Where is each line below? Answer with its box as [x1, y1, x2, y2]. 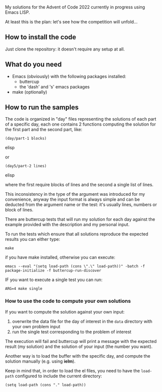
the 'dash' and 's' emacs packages [19, 83, 90, 90]
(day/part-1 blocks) [5, 136, 47, 141]
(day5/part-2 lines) [5, 164, 47, 169]
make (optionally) [12, 89, 47, 95]
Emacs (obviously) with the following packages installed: [12, 73, 126, 79]
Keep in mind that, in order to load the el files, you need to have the [5, 367, 140, 373]
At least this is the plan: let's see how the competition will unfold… [5, 19, 138, 25]
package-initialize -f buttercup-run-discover [5, 268, 101, 273]
